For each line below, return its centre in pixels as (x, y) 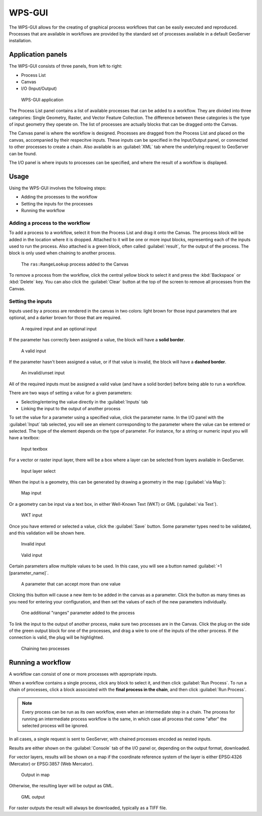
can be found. (23, 153)
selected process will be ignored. (55, 725)
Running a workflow (40, 662)
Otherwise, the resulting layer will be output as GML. (61, 786)
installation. (20, 41)
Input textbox (34, 449)
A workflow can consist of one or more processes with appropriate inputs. (83, 674)
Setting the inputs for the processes (57, 203)
